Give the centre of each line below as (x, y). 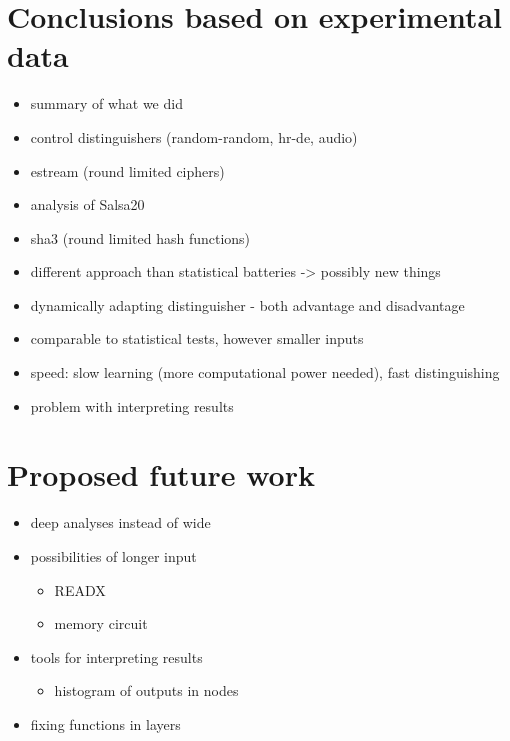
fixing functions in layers (105, 723)
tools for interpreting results (116, 656)
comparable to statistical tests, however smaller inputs (197, 338)
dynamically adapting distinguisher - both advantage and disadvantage (247, 304)
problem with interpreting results (132, 405)
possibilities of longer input (113, 555)
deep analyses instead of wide (120, 522)
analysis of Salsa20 (87, 204)
